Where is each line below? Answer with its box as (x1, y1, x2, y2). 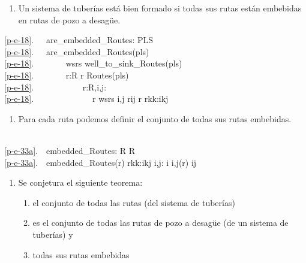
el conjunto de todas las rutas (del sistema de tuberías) (32, 196, 235, 208)
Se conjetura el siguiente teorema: (18, 176, 143, 189)
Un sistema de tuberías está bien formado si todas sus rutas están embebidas (18, 2, 302, 14)
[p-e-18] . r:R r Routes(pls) (4, 68, 129, 81)
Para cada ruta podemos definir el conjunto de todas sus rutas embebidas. (18, 112, 292, 125)
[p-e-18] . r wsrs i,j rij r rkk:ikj (4, 92, 169, 105)
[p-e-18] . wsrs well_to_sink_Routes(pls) (4, 57, 182, 69)
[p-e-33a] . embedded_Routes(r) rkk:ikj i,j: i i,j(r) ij (4, 156, 197, 168)
